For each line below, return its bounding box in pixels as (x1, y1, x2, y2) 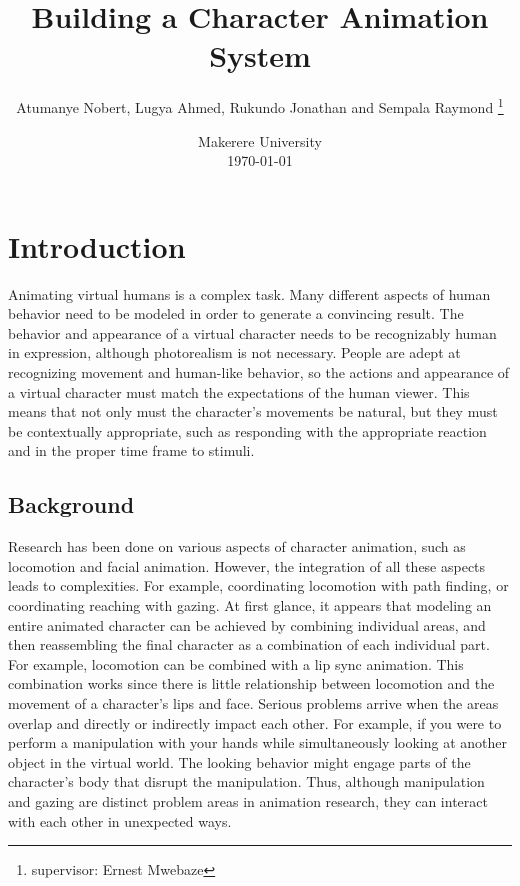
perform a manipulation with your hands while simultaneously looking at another (8, 732, 508, 753)
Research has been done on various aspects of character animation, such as (8, 536, 466, 557)
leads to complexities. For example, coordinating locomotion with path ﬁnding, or (8, 575, 509, 596)
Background (8, 489, 135, 520)
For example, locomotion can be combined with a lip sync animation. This (8, 653, 464, 674)
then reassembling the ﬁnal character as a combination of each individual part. (8, 634, 490, 655)
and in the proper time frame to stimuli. (8, 440, 255, 461)
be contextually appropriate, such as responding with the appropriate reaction (8, 420, 487, 441)
